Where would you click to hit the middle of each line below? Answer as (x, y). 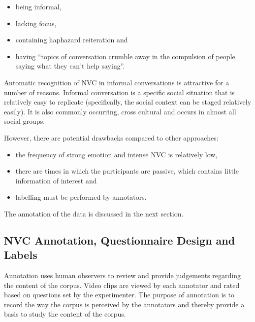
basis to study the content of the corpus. (65, 314)
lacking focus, (36, 23)
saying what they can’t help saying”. (70, 66)
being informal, (38, 6)
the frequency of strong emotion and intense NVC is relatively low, (116, 154)
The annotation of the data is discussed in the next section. (94, 213)
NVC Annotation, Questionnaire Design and (120, 240)
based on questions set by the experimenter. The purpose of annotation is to (119, 295)
